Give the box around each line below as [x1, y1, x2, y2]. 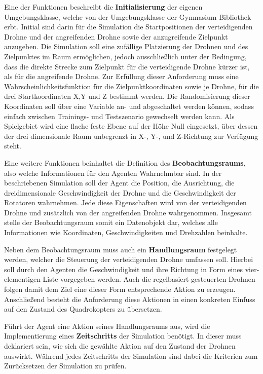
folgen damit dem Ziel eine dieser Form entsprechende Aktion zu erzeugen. [4, 284, 236, 294]
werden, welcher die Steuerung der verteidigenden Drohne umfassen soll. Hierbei [4, 254, 253, 265]
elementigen [4, 274, 41, 284]
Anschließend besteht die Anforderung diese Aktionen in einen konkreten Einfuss [4, 293, 255, 304]
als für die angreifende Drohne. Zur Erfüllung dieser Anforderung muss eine [4, 71, 239, 82]
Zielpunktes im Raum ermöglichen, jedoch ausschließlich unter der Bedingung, [4, 51, 247, 61]
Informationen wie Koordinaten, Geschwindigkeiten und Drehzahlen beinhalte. [4, 227, 248, 238]
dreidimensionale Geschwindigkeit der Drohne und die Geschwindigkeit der [4, 187, 236, 198]
